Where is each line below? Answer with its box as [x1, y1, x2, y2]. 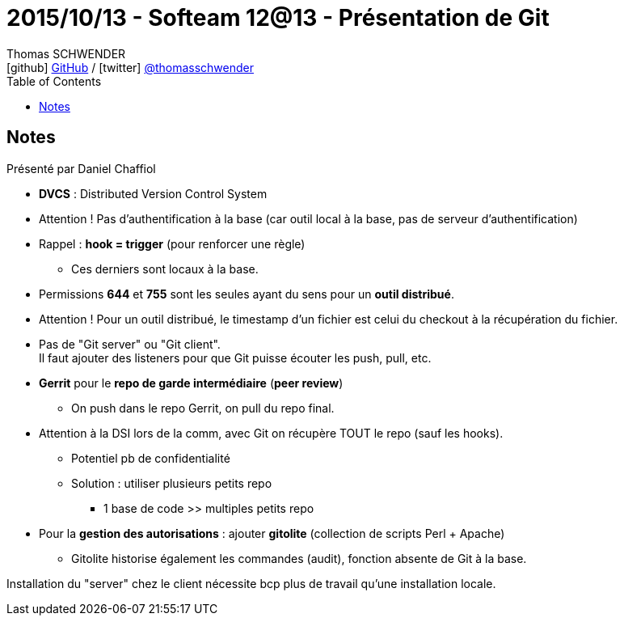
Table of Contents [6, 74, 102, 88]
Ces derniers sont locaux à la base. [71, 261, 259, 276]
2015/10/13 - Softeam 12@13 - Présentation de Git [6, 4, 550, 32]
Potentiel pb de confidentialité [71, 451, 230, 465]
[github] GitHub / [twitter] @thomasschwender [6, 60, 254, 74]
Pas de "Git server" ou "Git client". [39, 336, 221, 351]
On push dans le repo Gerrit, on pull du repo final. [71, 400, 335, 415]
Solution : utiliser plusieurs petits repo [71, 476, 272, 490]
